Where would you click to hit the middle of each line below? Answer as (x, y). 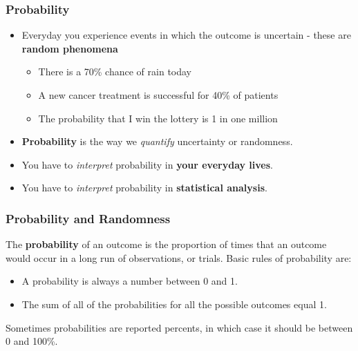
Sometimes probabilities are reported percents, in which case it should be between (179, 327)
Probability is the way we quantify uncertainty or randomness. (157, 141)
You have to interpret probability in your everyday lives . (147, 164)
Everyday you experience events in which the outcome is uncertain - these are (186, 35)
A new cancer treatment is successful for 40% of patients (158, 95)
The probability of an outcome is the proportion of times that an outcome (166, 244)
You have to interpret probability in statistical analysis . (144, 188)
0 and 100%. (32, 341)
